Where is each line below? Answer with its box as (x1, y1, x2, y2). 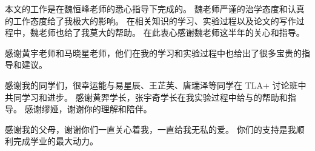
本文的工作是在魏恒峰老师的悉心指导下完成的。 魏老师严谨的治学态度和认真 (5, 2, 305, 15)
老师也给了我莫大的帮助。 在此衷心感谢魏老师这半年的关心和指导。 (38, 26, 305, 39)
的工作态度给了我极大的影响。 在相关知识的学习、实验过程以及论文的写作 (5, 14, 296, 27)
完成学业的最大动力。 (13, 135, 98, 147)
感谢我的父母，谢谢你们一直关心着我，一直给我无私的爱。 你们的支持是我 (5, 122, 296, 135)
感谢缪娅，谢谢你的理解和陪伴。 (24, 102, 152, 115)
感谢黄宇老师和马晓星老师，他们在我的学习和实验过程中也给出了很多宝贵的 (5, 46, 302, 59)
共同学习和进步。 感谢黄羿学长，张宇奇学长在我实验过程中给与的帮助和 (5, 90, 288, 103)
